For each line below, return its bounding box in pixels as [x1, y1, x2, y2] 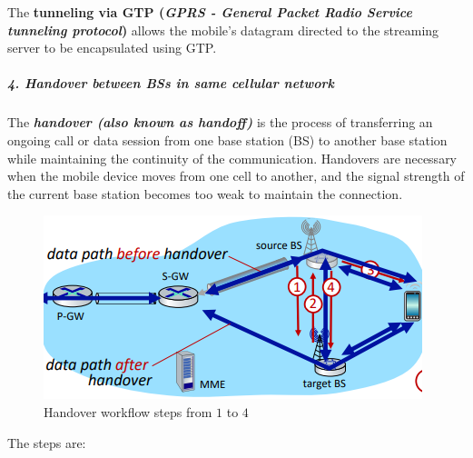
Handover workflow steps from [44, 402, 212, 421]
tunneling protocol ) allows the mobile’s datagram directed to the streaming [7, 20, 439, 39]
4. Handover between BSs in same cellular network [7, 74, 335, 93]
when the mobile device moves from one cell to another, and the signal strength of [7, 166, 465, 185]
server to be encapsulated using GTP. [7, 38, 217, 57]
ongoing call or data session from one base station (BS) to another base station [7, 130, 448, 149]
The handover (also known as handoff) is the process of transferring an [7, 113, 433, 132]
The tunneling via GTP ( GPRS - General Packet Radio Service [7, 3, 412, 21]
